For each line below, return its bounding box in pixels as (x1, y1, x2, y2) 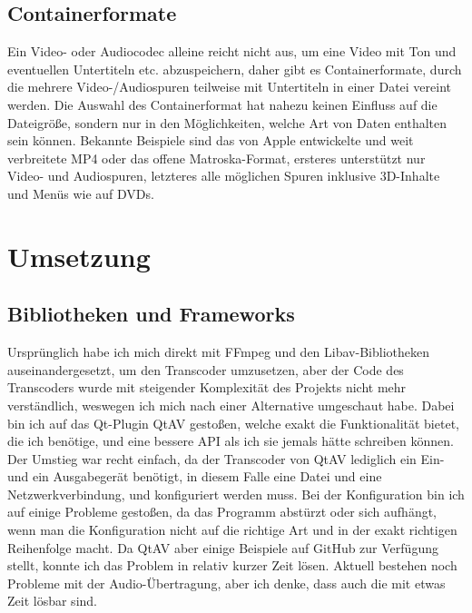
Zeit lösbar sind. (7, 591, 97, 610)
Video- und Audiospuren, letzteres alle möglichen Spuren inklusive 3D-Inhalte (7, 166, 440, 185)
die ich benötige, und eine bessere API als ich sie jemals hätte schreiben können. (7, 431, 454, 450)
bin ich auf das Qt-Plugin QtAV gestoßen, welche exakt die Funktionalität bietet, (7, 413, 459, 432)
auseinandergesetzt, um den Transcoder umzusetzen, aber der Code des (7, 360, 404, 379)
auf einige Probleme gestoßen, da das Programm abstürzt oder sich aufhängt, (7, 502, 438, 521)
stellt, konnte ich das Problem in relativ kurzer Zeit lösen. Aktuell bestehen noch (7, 556, 457, 575)
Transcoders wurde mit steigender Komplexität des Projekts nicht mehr (7, 378, 407, 397)
